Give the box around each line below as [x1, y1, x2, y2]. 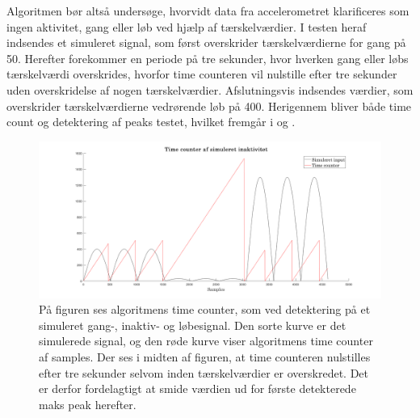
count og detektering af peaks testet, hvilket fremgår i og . [6, 113, 296, 130]
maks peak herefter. [39, 395, 136, 412]
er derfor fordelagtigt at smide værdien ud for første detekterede [39, 380, 356, 397]
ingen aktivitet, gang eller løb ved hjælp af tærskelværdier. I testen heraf [6, 18, 367, 35]
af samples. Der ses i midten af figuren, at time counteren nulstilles [39, 348, 371, 365]
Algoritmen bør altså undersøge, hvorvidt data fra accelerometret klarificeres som [6, 2, 409, 19]
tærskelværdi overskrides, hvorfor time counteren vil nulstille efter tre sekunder [6, 65, 397, 82]
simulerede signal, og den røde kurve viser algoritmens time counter [39, 332, 373, 349]
